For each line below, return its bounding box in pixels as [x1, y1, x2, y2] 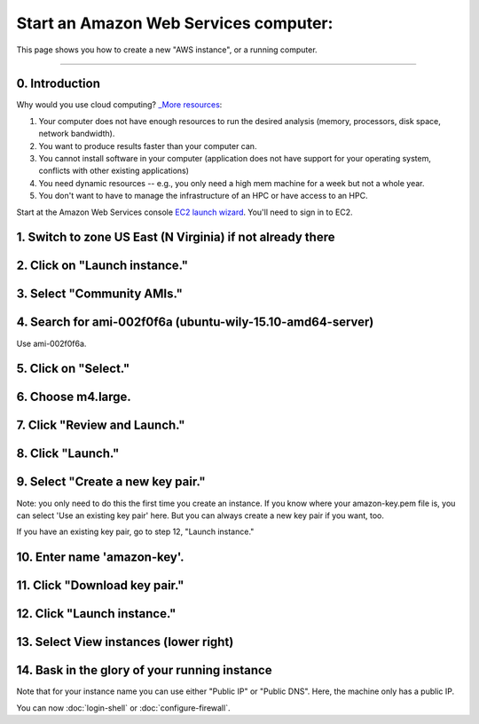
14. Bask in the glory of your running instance [16, 663, 272, 678]
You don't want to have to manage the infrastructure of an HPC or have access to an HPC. [38, 191, 368, 201]
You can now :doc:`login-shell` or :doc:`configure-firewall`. [16, 702, 231, 713]
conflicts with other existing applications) [38, 165, 190, 177]
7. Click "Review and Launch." [16, 418, 185, 433]
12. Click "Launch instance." [16, 606, 177, 621]
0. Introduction [16, 76, 101, 91]
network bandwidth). [38, 129, 115, 139]
